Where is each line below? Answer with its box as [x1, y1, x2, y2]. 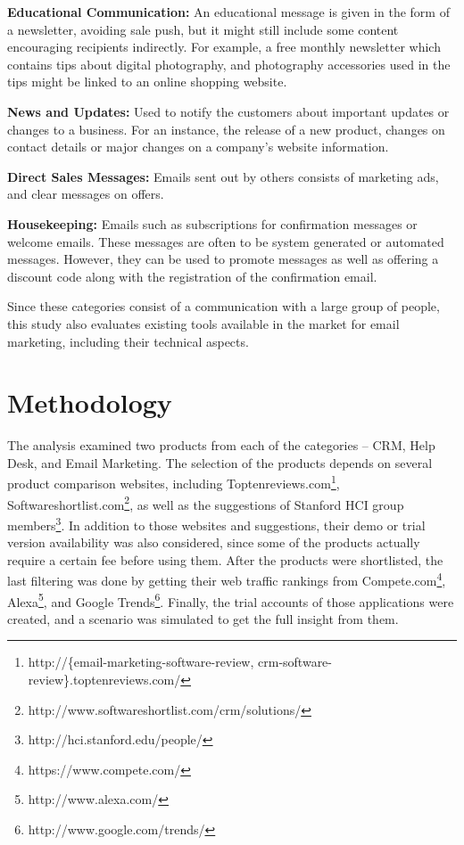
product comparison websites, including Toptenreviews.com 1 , [7, 472, 340, 493]
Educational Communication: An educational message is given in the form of [7, 3, 450, 21]
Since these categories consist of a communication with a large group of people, [7, 297, 440, 316]
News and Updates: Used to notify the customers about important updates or [7, 102, 450, 120]
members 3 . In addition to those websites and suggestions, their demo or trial [7, 513, 426, 534]
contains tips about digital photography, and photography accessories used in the [7, 54, 451, 73]
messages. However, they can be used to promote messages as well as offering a [7, 250, 439, 268]
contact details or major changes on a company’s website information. [7, 137, 389, 156]
